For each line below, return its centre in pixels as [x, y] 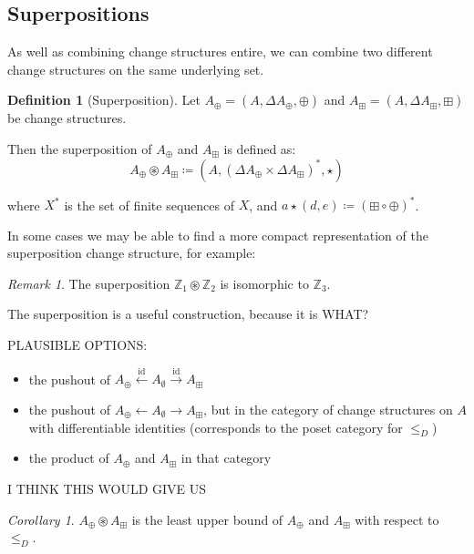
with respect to [397, 519]
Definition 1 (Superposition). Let [104, 100]
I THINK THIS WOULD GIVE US [107, 489]
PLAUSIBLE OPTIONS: [77, 345]
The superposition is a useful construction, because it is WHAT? [188, 314]
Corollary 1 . [41, 519]
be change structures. [67, 118]
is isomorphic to [264, 283]
